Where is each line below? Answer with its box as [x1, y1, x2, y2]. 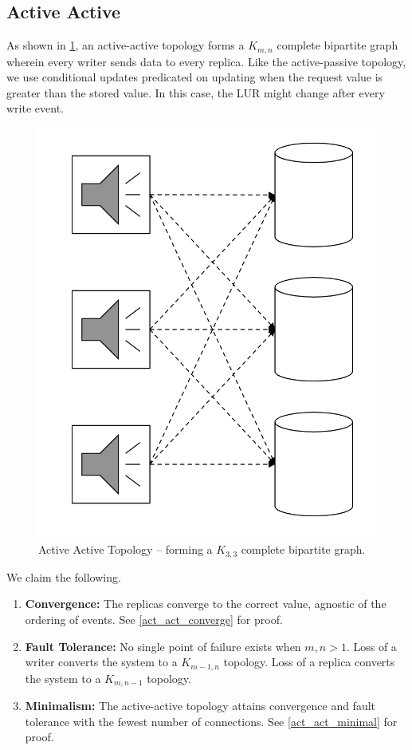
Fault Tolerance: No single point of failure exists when [25, 637, 301, 654]
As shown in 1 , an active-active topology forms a [6, 37, 245, 53]
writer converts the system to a [25, 653, 178, 670]
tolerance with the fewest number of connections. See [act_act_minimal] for [25, 712, 398, 729]
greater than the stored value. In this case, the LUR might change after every [6, 84, 385, 101]
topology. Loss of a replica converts [223, 653, 395, 670]
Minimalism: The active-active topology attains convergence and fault [25, 697, 376, 714]
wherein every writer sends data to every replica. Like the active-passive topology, [6, 53, 406, 69]
